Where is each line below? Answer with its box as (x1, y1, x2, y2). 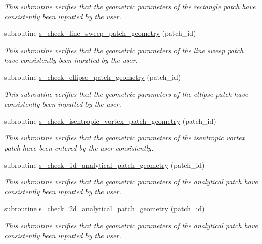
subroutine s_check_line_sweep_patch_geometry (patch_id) (4, 28, 196, 38)
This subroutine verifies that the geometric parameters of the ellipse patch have (4, 88, 248, 99)
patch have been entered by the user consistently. (4, 142, 154, 153)
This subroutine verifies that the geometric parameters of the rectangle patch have (4, 1, 256, 11)
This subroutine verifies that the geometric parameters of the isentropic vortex (4, 132, 245, 143)
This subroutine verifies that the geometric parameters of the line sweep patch (4, 44, 244, 55)
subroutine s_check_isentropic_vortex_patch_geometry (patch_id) (4, 115, 216, 126)
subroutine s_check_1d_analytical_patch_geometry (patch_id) (4, 159, 205, 170)
